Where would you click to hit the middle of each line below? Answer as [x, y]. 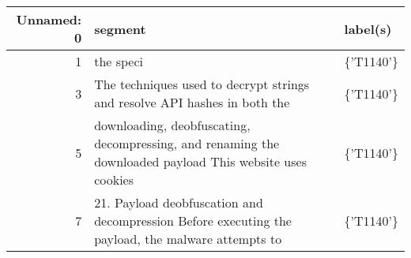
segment [120, 28]
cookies [114, 179]
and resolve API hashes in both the [192, 102]
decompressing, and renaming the [187, 143]
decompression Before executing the [193, 221]
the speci [119, 61]
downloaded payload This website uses [200, 161]
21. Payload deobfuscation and [179, 202]
